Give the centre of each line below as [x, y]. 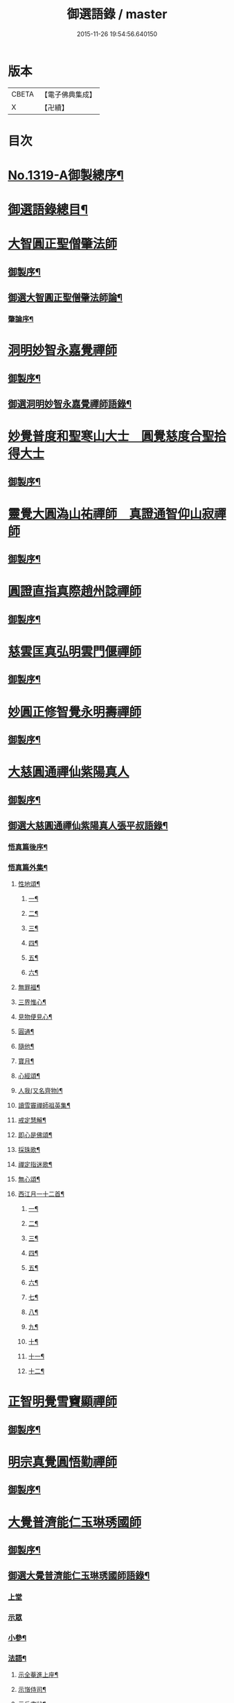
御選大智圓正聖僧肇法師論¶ [65, 298]
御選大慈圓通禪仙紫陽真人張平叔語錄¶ [88, 825]
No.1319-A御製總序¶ [66, 175]
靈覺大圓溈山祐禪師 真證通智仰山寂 [111, 514]
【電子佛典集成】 [68, 94]
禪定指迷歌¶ [35, 1165]
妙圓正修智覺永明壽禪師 [75, 712]
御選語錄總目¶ [48, 210]
